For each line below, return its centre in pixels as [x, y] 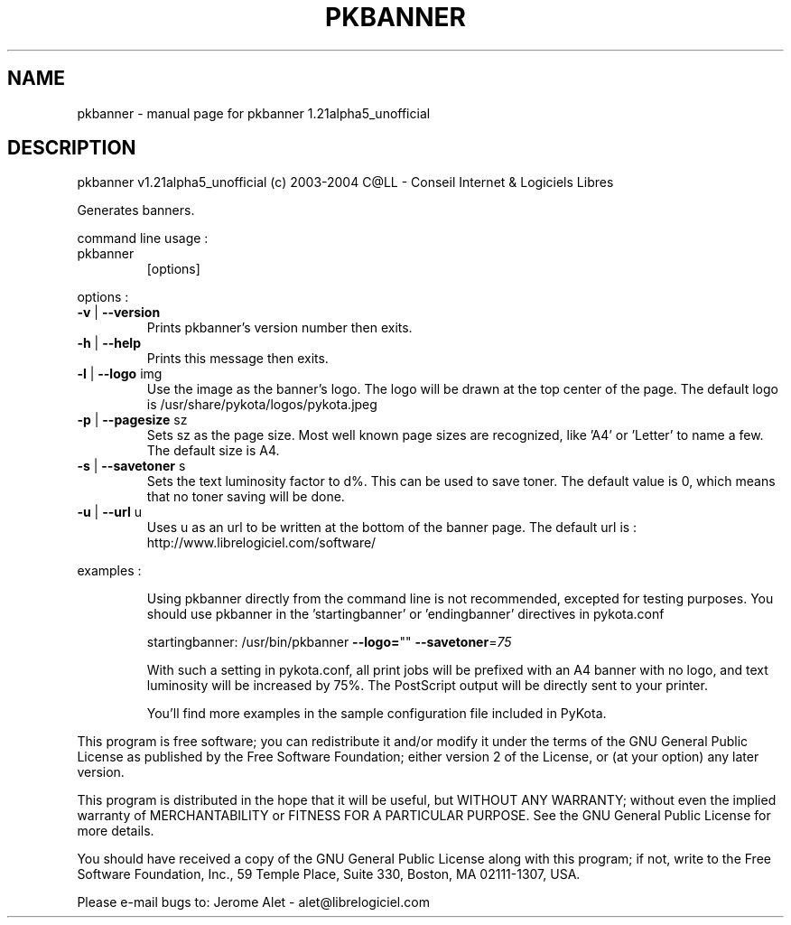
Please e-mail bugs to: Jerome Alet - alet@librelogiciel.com [253, 902]
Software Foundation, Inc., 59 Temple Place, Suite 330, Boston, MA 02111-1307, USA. [329, 874]
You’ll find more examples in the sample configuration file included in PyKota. [377, 714]
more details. [116, 831]
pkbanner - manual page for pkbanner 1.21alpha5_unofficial [254, 113]
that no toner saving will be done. [246, 497]
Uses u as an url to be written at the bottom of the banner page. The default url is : [392, 528]
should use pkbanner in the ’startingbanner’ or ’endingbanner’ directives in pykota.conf [405, 614]
